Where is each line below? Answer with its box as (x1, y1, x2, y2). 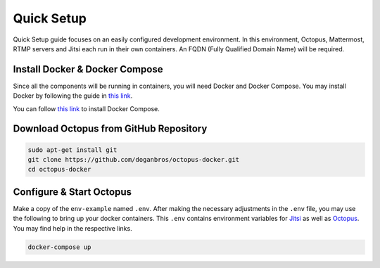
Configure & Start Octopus (13, 186, 132, 198)
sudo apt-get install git (27, 146, 118, 154)
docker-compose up (27, 243, 91, 251)
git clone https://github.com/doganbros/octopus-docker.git (27, 155, 240, 164)
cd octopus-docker (27, 165, 91, 174)
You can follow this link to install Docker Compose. (13, 104, 160, 113)
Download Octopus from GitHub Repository (13, 123, 208, 135)
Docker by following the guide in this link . (13, 91, 133, 100)
